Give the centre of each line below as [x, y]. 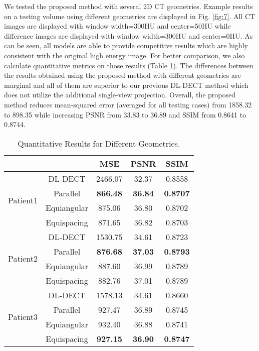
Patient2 [23, 259]
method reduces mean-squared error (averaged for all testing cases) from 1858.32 [128, 104]
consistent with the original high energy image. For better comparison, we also [124, 55]
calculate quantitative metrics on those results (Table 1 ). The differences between [129, 65]
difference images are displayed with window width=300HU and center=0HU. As [128, 35]
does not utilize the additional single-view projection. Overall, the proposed [120, 95]
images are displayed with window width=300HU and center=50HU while [117, 26]
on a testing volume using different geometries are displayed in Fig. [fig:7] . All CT [130, 16]
